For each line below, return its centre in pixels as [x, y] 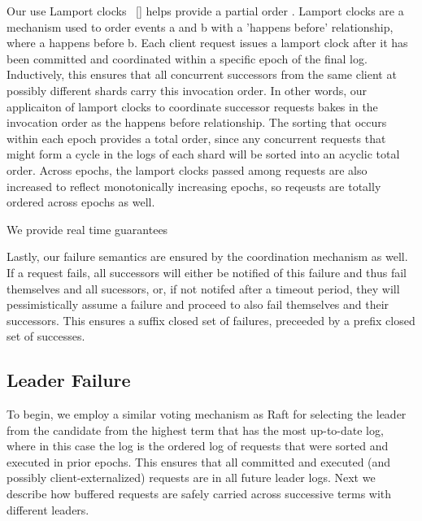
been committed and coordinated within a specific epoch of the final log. [187, 58]
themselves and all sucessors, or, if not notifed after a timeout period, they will [203, 288]
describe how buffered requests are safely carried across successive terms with [199, 494]
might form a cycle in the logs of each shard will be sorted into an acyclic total [203, 154]
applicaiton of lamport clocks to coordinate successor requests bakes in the [192, 106]
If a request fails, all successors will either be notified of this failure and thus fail [207, 272]
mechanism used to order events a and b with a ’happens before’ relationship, [200, 26]
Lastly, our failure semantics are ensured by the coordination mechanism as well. [207, 256]
